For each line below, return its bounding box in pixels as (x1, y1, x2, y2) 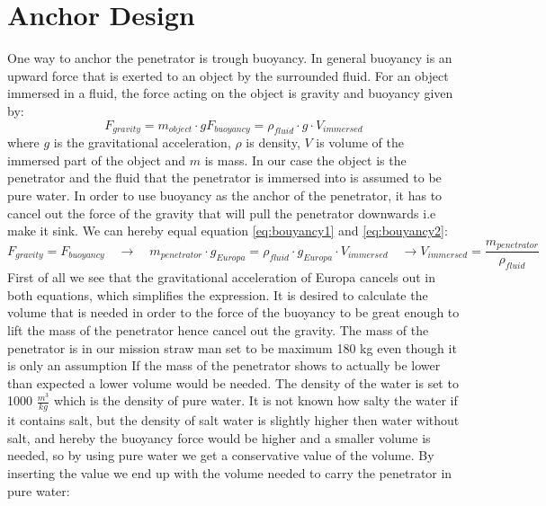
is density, (246, 133, 300, 152)
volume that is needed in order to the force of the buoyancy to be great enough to (7, 303, 460, 322)
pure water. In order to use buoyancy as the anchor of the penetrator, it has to (7, 186, 443, 205)
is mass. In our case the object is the (204, 150, 407, 169)
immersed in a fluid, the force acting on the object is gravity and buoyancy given (7, 84, 453, 102)
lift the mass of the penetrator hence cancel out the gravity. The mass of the (7, 320, 429, 339)
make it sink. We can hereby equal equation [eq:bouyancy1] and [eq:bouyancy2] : (7, 221, 448, 240)
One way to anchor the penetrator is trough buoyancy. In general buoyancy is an (7, 49, 452, 67)
